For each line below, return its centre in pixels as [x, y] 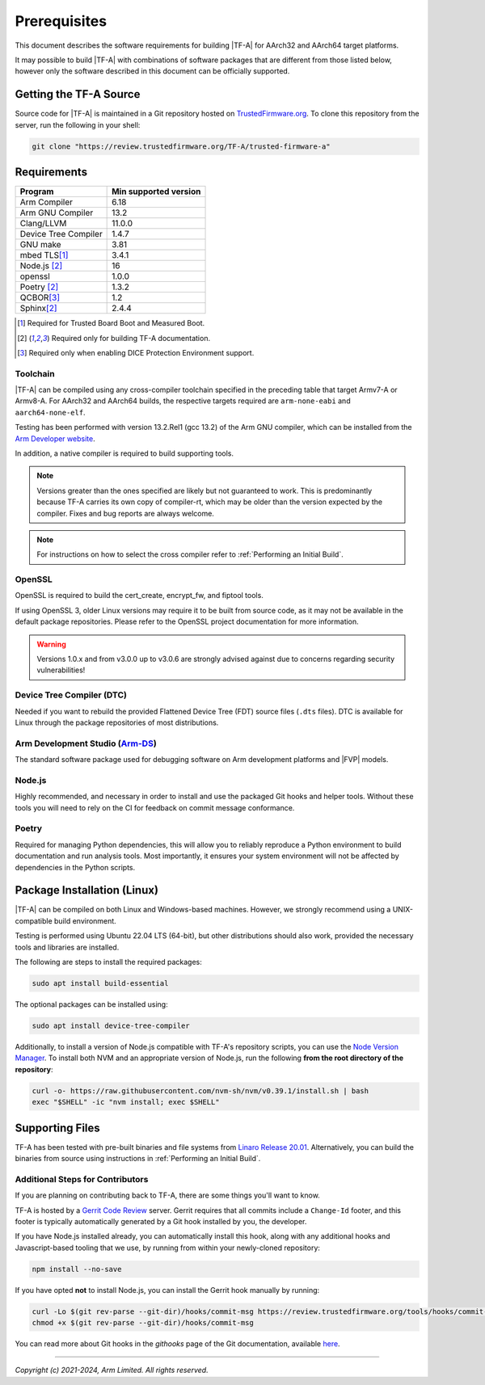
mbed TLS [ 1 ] [44, 255]
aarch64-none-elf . [50, 412]
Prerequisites [61, 21]
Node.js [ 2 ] [41, 266]
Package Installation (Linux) [87, 890]
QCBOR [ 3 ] [40, 297]
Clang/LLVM [43, 224]
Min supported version [156, 192]
